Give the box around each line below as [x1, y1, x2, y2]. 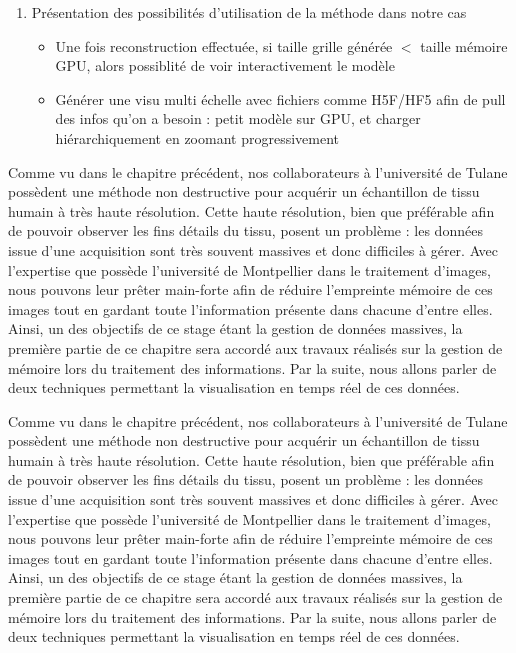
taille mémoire [420, 35, 508, 56]
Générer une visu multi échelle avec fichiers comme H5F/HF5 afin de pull [55, 88, 506, 109]
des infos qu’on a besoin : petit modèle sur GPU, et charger [55, 108, 421, 129]
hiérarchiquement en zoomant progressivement [55, 127, 339, 148]
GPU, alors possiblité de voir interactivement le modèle [55, 55, 395, 76]
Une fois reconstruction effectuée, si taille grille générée [55, 35, 393, 56]
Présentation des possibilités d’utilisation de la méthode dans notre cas [31, 2, 467, 22]
